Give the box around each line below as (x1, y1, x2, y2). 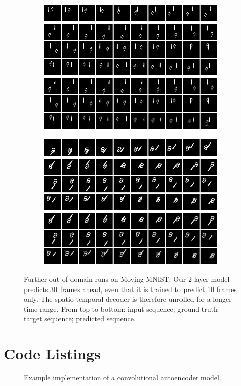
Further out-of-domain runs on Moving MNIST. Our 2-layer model (24, 273, 230, 284)
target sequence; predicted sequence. (24, 313, 136, 324)
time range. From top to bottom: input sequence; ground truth (24, 303, 218, 314)
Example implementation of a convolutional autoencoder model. (24, 372, 221, 383)
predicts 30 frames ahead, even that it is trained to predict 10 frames (24, 283, 237, 294)
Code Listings (4, 343, 101, 364)
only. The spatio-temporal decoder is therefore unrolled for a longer (24, 294, 232, 304)
